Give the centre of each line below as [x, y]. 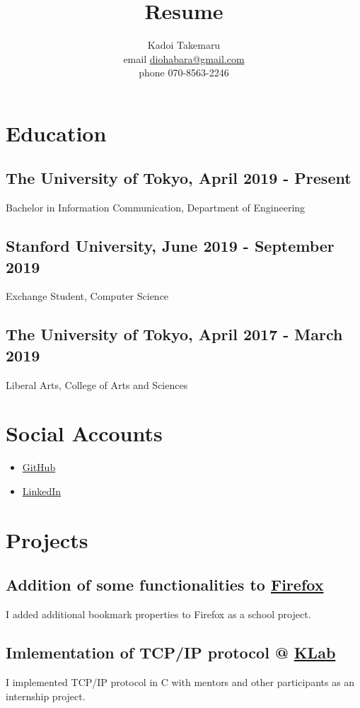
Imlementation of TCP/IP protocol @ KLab [171, 652]
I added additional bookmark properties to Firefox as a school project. [158, 614]
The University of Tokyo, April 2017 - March [174, 334]
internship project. [46, 696]
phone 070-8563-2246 [184, 72]
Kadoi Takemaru [184, 45]
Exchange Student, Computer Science [87, 296]
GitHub [39, 467]
